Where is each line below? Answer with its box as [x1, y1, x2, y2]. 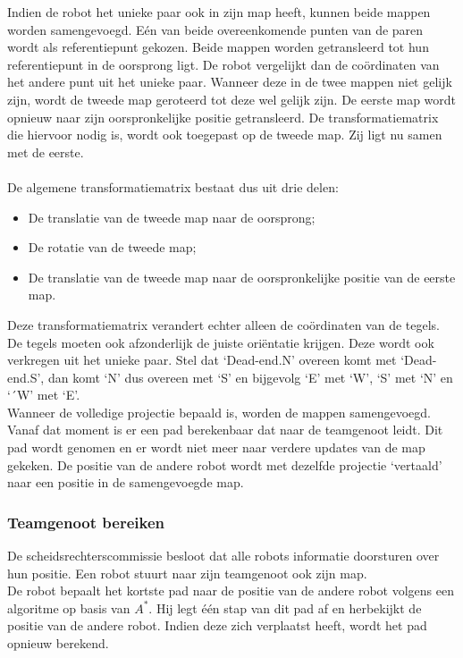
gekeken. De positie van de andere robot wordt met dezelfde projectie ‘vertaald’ [7, 455, 442, 474]
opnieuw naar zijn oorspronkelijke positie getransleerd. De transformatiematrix [7, 107, 439, 126]
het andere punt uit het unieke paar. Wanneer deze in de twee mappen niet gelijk [7, 72, 452, 91]
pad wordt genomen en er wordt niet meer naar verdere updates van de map [7, 438, 425, 457]
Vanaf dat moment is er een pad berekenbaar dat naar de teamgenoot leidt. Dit [7, 420, 443, 439]
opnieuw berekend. [7, 634, 109, 653]
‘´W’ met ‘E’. [7, 385, 80, 404]
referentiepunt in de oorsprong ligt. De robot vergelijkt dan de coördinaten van [7, 55, 440, 73]
